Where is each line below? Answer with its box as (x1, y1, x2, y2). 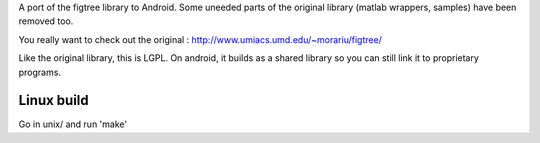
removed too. (18, 15, 74, 27)
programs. (18, 66, 62, 78)
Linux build (18, 92, 89, 109)
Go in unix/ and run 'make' (18, 118, 128, 130)
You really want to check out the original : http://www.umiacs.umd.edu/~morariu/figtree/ (18, 33, 382, 45)
